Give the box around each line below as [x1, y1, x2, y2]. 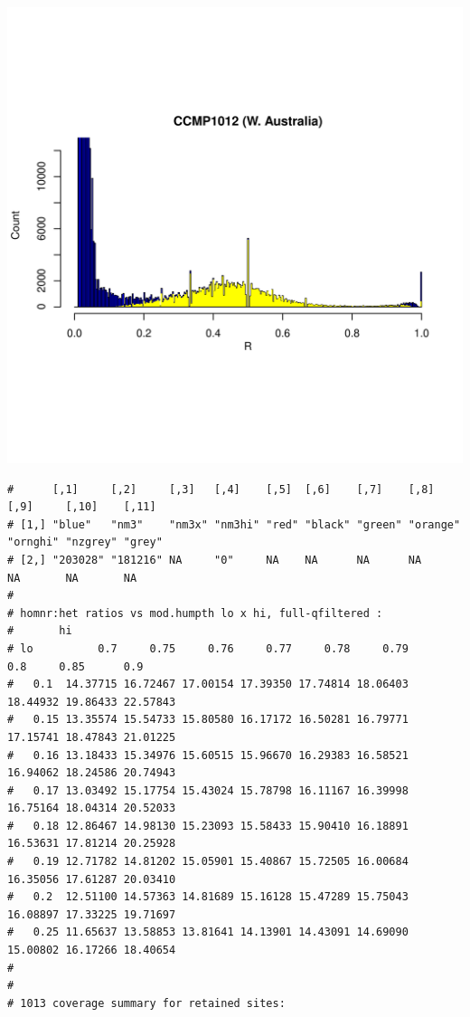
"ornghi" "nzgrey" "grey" [7, 536, 163, 549]
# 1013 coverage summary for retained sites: [7, 996, 286, 1010]
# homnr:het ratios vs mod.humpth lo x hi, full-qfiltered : [7, 606, 383, 620]
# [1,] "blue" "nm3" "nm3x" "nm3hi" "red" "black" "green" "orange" [7, 518, 461, 531]
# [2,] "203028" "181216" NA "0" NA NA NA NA [7, 553, 422, 566]
